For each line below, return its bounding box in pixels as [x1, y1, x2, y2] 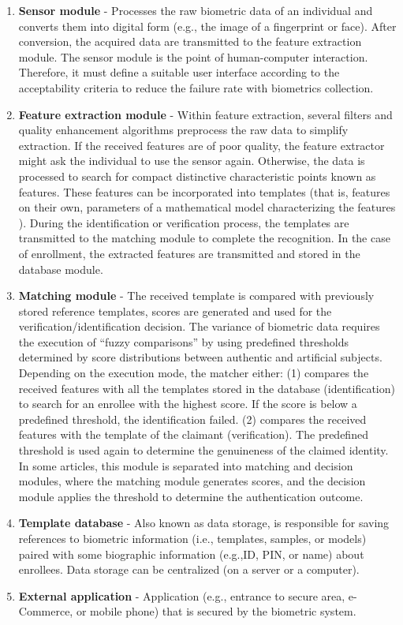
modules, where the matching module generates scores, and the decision [18, 473, 366, 489]
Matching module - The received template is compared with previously [18, 287, 375, 304]
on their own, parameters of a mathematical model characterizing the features [18, 199, 396, 215]
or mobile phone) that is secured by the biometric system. [76, 603, 356, 619]
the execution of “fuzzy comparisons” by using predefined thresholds [18, 333, 349, 350]
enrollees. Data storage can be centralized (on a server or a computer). [18, 561, 360, 578]
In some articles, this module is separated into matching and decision [18, 457, 353, 473]
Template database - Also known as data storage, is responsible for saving [18, 515, 390, 531]
